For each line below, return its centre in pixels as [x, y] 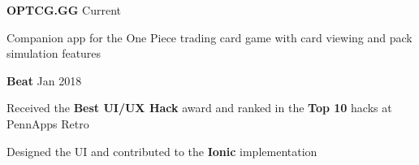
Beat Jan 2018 [44, 80]
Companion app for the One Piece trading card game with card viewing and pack [209, 37]
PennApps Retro [48, 123]
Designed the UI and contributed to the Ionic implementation [162, 151]
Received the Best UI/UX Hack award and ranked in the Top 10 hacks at [199, 108]
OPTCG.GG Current [64, 10]
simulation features [54, 53]
